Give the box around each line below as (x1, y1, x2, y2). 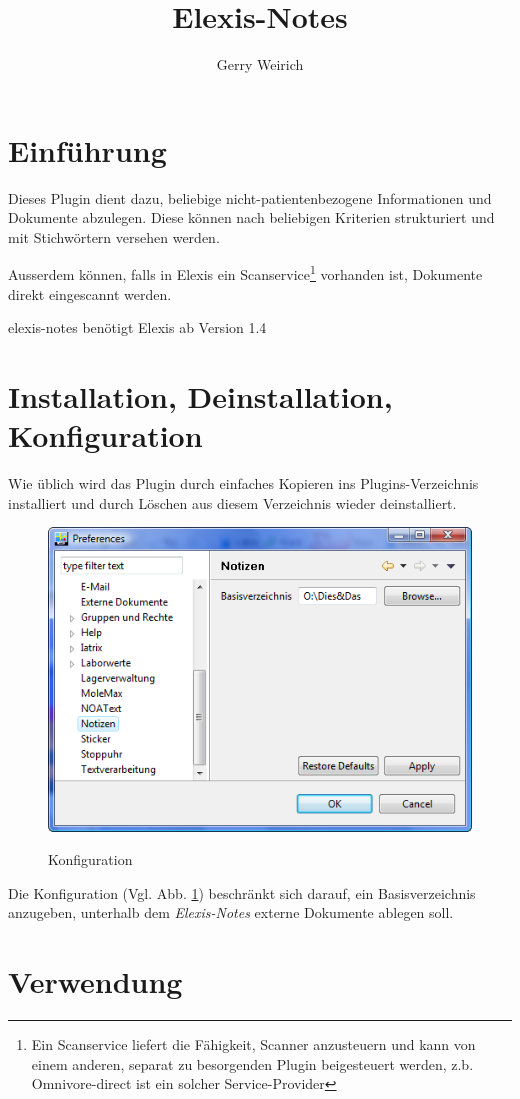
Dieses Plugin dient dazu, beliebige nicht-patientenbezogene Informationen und (8, 187, 492, 208)
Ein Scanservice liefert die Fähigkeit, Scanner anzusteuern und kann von (31, 1034, 476, 1055)
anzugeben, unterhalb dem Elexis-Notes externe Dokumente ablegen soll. (8, 902, 454, 923)
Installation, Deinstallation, (8, 376, 393, 417)
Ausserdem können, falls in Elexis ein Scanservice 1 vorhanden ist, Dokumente (8, 261, 483, 285)
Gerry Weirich (216, 54, 304, 75)
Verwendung (8, 961, 183, 1002)
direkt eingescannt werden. (8, 283, 172, 304)
